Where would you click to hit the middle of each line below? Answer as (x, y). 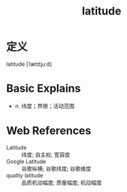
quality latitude (25, 175)
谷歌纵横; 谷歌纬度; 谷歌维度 (57, 168)
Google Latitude (26, 161)
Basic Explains (44, 88)
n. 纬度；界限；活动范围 (45, 106)
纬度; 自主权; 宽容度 (46, 155)
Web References (49, 131)
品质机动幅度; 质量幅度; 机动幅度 (62, 182)
